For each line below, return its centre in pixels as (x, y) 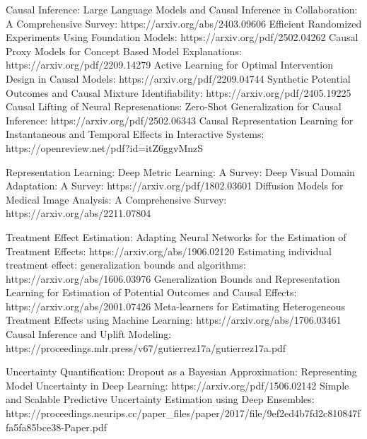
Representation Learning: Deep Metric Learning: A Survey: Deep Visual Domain (180, 171)
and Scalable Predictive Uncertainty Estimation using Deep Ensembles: (160, 399)
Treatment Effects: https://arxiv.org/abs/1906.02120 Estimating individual (169, 251)
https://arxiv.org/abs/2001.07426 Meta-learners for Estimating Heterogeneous (175, 306)
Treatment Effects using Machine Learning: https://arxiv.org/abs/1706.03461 (174, 320)
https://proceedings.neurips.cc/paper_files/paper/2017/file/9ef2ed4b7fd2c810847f (183, 413)
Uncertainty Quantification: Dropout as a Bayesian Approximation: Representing (181, 371)
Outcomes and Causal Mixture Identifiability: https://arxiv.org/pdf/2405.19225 (179, 92)
